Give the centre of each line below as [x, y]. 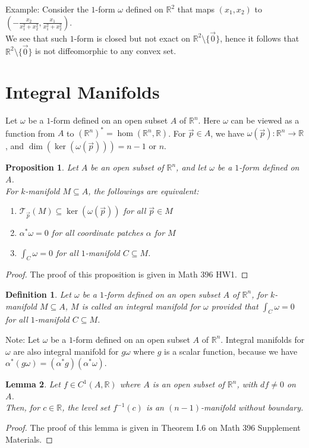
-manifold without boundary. [252, 407]
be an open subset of [127, 167]
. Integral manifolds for [263, 339]
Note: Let [23, 339]
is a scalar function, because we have [231, 351]
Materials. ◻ [29, 439]
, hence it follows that [260, 38]
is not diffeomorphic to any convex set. [106, 51]
